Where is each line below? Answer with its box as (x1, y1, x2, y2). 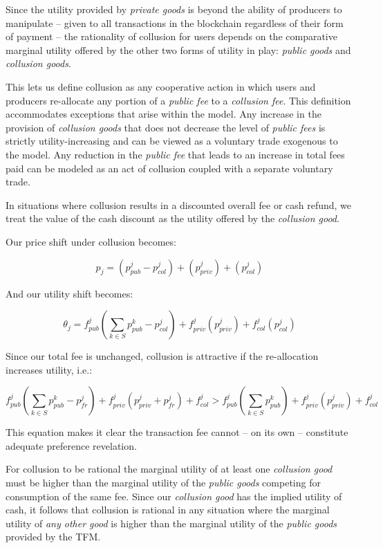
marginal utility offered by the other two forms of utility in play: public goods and (6, 42, 351, 57)
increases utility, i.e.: (6, 362, 93, 376)
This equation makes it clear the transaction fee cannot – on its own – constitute (6, 425, 348, 439)
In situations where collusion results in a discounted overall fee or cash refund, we (6, 197, 352, 212)
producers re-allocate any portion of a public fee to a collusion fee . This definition (6, 93, 351, 107)
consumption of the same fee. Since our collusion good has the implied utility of (6, 488, 342, 503)
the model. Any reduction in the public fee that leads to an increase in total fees (6, 147, 345, 161)
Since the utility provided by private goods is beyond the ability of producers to (6, 2, 342, 16)
